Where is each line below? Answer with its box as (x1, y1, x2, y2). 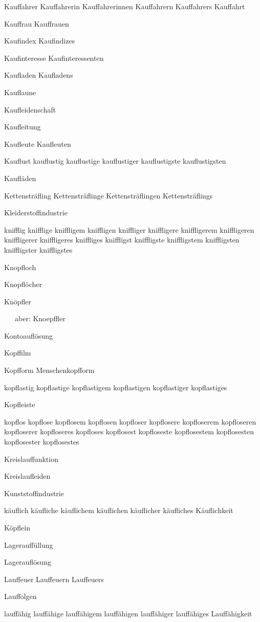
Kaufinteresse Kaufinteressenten (4, 52, 104, 63)
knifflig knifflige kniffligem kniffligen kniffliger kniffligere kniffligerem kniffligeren (4, 224, 254, 235)
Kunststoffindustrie (4, 487, 64, 498)
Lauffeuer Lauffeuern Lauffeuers (4, 573, 104, 584)
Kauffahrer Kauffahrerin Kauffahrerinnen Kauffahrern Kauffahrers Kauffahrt (4, 1, 245, 11)
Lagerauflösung (4, 557, 52, 567)
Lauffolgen (4, 591, 37, 602)
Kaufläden (4, 172, 36, 183)
